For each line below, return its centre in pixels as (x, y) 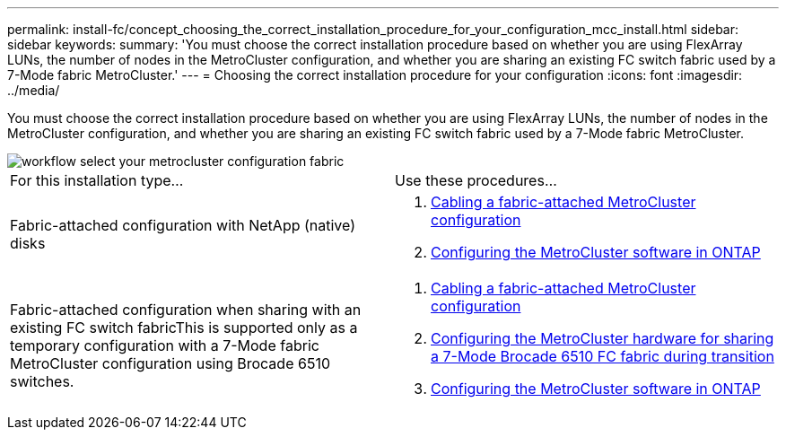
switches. (42, 381)
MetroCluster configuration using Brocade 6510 (170, 363)
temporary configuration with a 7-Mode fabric (165, 345)
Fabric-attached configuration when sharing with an (186, 310)
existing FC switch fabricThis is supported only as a (184, 328)
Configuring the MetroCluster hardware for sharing (603, 338)
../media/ (34, 90)
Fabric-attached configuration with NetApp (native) (183, 225)
